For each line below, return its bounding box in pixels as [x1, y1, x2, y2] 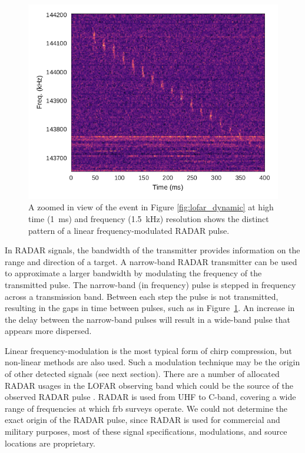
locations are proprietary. [5, 437, 95, 449]
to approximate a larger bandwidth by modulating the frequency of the [5, 267, 262, 279]
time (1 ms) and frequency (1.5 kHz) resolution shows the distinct [28, 212, 269, 224]
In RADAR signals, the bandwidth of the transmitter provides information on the [5, 244, 300, 256]
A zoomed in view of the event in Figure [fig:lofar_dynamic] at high [28, 201, 274, 213]
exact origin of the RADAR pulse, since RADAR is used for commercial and [5, 414, 280, 426]
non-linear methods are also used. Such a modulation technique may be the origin [5, 356, 300, 368]
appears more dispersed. [5, 325, 92, 337]
